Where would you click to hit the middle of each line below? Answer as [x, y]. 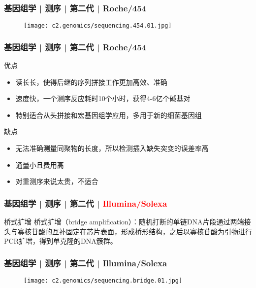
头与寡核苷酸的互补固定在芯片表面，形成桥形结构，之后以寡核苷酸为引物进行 [128, 231]
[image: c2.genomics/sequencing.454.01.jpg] [98, 26]
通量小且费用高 [40, 164]
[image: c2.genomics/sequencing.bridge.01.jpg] [103, 281]
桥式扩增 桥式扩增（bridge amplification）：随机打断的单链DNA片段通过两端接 [128, 222]
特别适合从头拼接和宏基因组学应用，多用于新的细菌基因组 [109, 115]
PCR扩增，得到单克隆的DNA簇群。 [61, 241]
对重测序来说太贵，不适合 [57, 181]
